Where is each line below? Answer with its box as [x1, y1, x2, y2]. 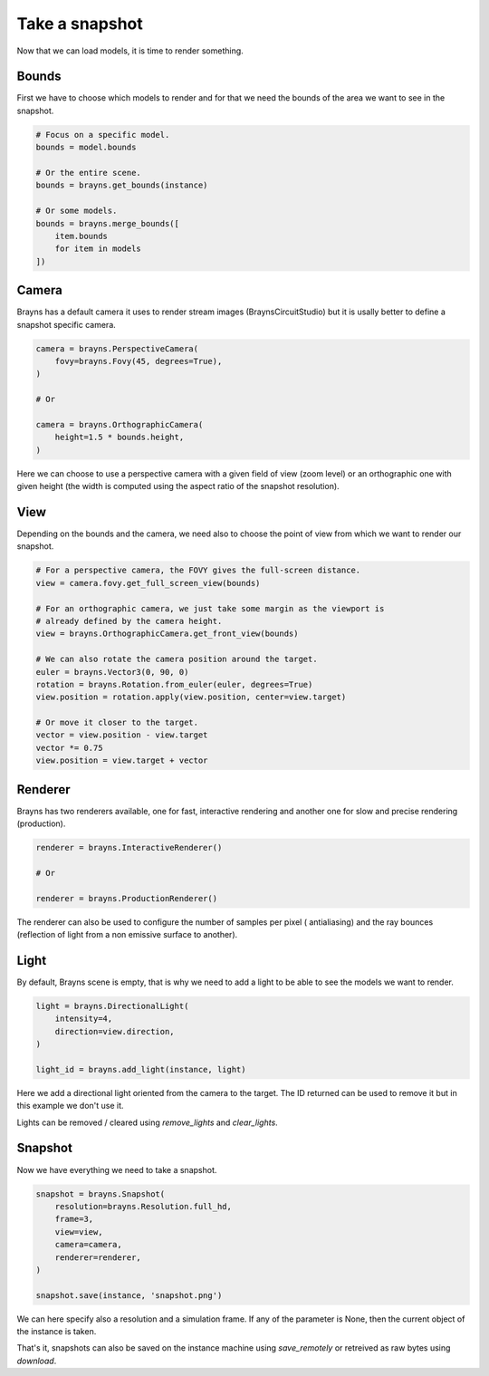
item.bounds [54, 231, 109, 241]
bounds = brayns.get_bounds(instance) [35, 180, 208, 190]
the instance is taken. [16, 1326, 97, 1337]
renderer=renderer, [54, 1252, 142, 1263]
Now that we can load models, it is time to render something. [16, 45, 244, 56]
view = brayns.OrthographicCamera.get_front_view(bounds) [35, 629, 299, 639]
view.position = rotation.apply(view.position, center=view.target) [35, 692, 347, 702]
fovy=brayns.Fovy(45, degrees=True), [54, 356, 223, 366]
